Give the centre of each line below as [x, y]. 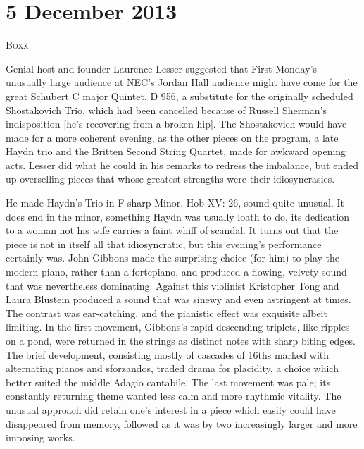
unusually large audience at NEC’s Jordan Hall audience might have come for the [182, 82]
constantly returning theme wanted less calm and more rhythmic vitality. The [174, 396]
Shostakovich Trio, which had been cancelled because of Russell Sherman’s [167, 110]
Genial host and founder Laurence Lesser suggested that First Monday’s [161, 68]
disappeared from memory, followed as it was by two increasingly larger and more [182, 423]
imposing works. [40, 437]
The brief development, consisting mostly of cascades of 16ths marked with [168, 354]
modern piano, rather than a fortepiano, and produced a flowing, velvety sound [176, 272]
